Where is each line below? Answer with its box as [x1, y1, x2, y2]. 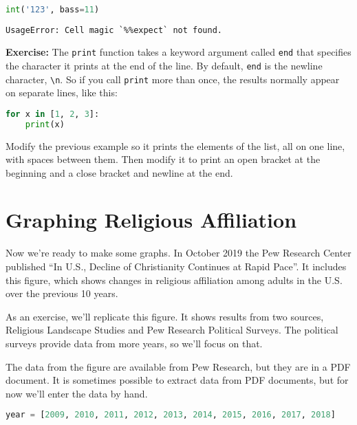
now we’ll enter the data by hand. [6, 386, 148, 400]
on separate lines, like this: [6, 85, 118, 100]
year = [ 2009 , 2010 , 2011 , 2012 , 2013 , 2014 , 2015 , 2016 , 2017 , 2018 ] [6, 410, 336, 420]
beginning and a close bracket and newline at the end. [6, 165, 233, 179]
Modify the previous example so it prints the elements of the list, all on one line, [6, 138, 345, 153]
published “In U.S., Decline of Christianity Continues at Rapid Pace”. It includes [6, 259, 347, 273]
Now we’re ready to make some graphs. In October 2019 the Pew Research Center [6, 246, 351, 260]
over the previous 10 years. [6, 286, 118, 301]
